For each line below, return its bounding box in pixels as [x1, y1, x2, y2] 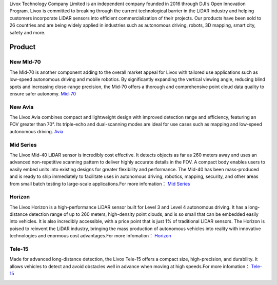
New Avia [9, 103, 34, 110]
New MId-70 [9, 58, 41, 66]
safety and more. [9, 29, 46, 35]
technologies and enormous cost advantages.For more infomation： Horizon [9, 233, 171, 239]
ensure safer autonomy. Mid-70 [9, 90, 76, 97]
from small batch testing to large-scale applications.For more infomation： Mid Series [9, 180, 190, 187]
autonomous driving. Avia [9, 128, 64, 134]
